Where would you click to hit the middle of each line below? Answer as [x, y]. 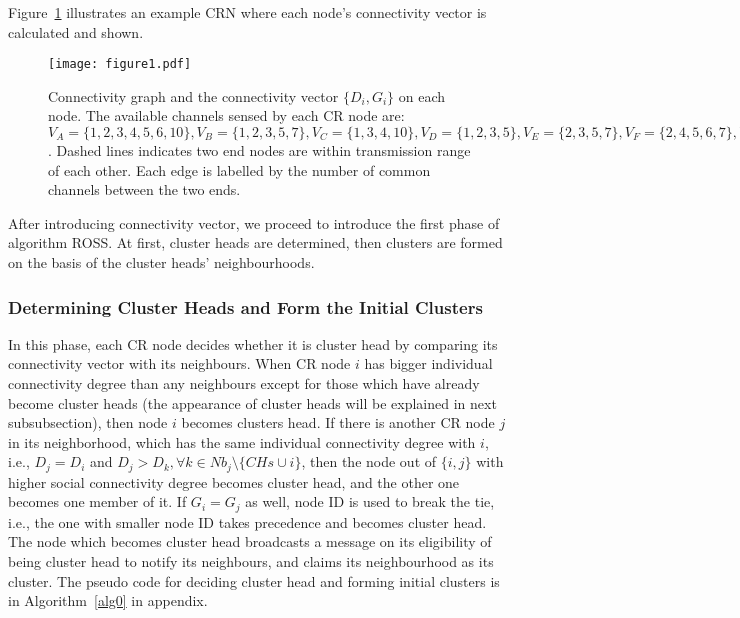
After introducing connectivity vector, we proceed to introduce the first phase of [254, 222]
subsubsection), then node [88, 422]
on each [421, 95]
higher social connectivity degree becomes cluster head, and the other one [234, 481]
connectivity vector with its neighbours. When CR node [179, 363]
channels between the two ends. [144, 189]
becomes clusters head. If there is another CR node [338, 422]
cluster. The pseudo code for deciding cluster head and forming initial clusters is [254, 580]
